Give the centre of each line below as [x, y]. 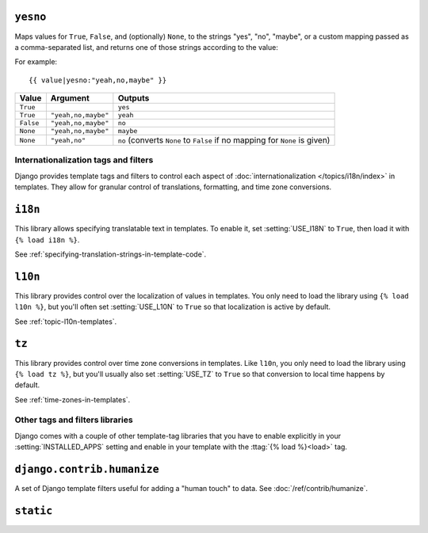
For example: [36, 62]
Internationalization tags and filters [84, 160]
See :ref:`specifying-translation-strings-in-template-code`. [111, 254]
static [34, 510]
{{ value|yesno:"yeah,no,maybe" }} [98, 80]
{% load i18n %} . [47, 240]
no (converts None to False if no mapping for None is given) [224, 140]
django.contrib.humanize [87, 470]
